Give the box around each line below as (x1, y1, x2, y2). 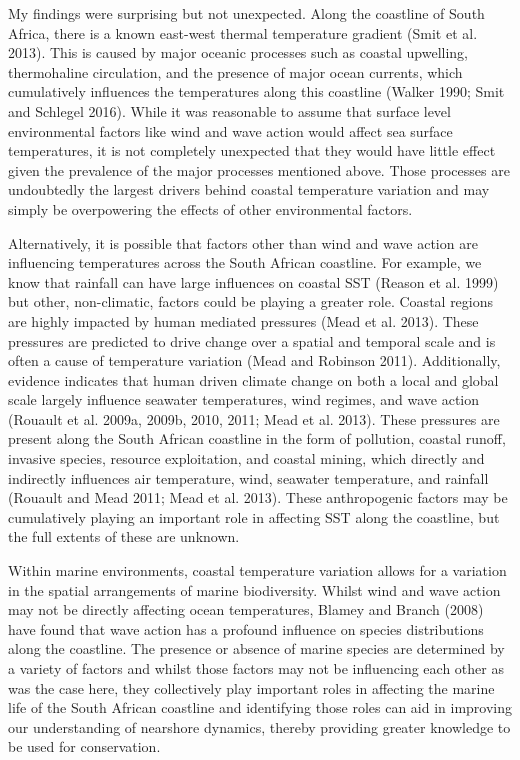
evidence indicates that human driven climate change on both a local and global (8, 369, 499, 390)
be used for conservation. (8, 736, 161, 757)
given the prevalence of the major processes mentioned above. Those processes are (8, 159, 510, 180)
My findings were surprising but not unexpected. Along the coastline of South (8, 3, 485, 23)
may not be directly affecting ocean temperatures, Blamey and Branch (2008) (8, 599, 484, 620)
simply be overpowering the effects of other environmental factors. (8, 198, 413, 219)
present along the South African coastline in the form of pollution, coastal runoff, (8, 428, 506, 449)
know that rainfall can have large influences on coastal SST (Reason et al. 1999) (8, 271, 499, 292)
